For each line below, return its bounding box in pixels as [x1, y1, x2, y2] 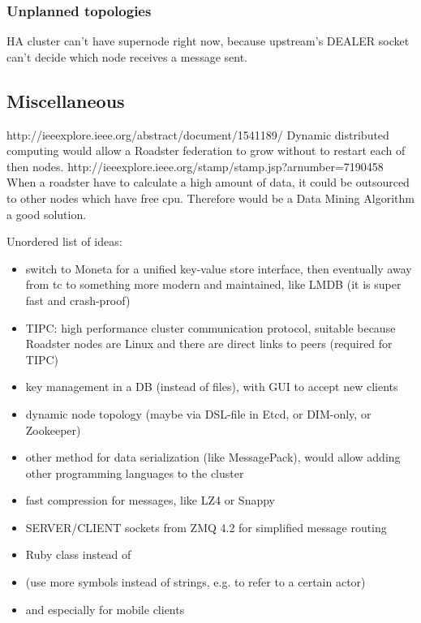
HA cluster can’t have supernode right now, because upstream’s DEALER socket [6, 32, 410, 49]
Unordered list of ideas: [6, 233, 122, 250]
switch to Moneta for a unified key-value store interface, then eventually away [25, 260, 412, 277]
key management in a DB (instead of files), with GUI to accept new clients [25, 378, 398, 395]
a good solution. [6, 205, 87, 222]
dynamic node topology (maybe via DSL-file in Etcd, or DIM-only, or [25, 405, 372, 422]
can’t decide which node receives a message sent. [6, 48, 247, 65]
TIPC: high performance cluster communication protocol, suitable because [25, 319, 396, 336]
